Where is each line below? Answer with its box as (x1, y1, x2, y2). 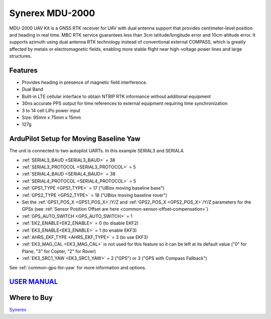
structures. (9, 53, 32, 59)
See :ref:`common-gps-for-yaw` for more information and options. (9, 264, 147, 270)
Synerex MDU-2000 (9, 8, 95, 19)
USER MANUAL (9, 277, 58, 286)
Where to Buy (9, 293, 53, 302)
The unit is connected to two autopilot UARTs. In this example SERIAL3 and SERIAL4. (9, 148, 185, 154)
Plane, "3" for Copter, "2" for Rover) (22, 248, 96, 254)
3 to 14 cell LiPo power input (22, 107, 80, 113)
